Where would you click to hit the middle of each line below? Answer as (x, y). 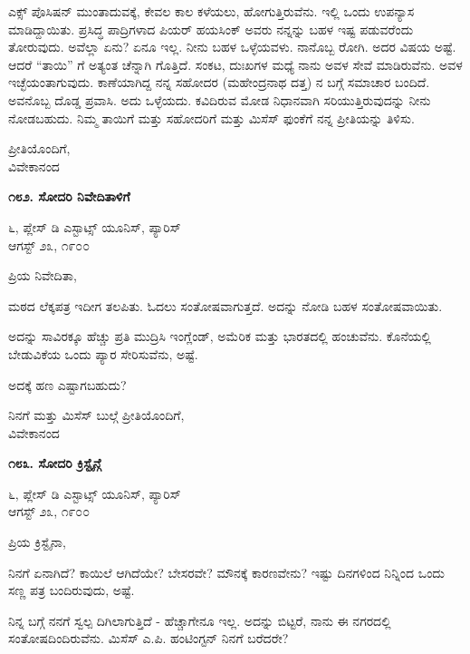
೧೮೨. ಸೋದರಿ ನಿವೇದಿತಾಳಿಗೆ (69, 196)
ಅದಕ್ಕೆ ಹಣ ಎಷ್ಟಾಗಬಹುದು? (67, 384)
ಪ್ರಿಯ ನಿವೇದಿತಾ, (43, 275)
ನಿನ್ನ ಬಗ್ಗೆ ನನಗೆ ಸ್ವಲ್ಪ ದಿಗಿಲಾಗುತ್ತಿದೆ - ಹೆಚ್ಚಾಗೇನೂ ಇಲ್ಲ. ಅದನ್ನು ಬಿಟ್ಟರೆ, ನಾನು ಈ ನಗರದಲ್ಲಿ (200, 620)
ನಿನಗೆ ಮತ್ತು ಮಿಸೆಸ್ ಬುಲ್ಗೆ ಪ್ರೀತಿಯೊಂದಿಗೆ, (96, 415)
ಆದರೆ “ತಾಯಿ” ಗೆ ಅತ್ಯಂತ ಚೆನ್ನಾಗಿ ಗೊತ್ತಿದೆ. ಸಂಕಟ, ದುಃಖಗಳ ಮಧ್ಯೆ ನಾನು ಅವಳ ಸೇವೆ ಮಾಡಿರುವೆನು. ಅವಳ (235, 64)
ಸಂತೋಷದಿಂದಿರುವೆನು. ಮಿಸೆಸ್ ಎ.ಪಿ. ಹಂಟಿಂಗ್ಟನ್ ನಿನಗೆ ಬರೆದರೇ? (149, 638)
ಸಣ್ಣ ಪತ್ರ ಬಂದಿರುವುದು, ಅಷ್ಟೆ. (72, 590)
